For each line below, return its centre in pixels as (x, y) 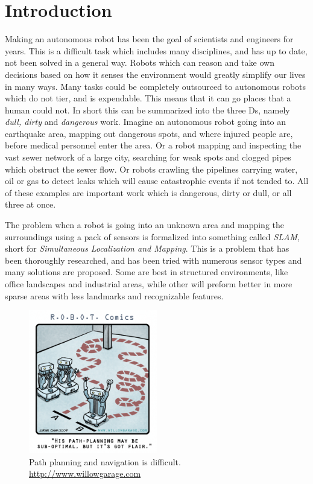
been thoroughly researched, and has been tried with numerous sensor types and (153, 260)
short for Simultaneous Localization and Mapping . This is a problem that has (147, 248)
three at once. (30, 204)
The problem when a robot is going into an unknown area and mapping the (145, 225)
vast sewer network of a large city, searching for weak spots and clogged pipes (148, 157)
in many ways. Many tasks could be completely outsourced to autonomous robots (156, 86)
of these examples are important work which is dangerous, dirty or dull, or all (148, 192)
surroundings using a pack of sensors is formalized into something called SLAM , (152, 236)
